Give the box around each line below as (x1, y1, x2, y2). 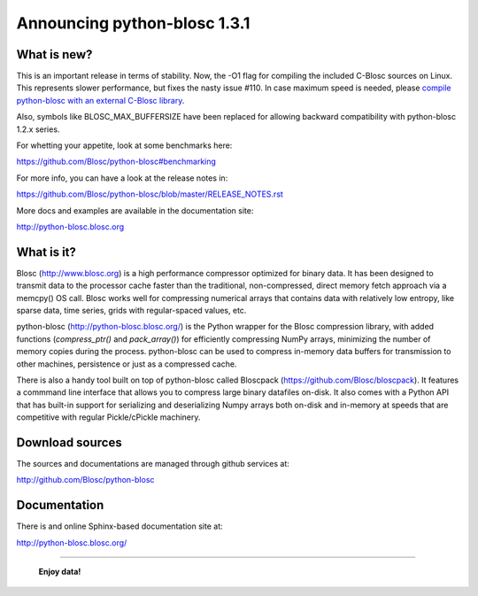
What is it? (16, 244, 77, 259)
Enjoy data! (38, 567, 81, 577)
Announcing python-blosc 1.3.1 (16, 13, 251, 33)
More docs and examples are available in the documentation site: (16, 205, 254, 216)
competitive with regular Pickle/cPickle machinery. (16, 412, 201, 422)
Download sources (16, 435, 123, 450)
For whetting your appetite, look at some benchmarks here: (16, 140, 233, 151)
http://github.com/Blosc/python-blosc (16, 475, 155, 485)
